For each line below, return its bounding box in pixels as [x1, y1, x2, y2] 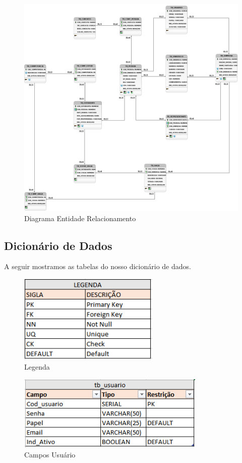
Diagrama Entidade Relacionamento [24, 213, 136, 223]
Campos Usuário [24, 449, 76, 459]
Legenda [24, 362, 50, 372]
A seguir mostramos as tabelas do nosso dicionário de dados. [4, 261, 191, 272]
